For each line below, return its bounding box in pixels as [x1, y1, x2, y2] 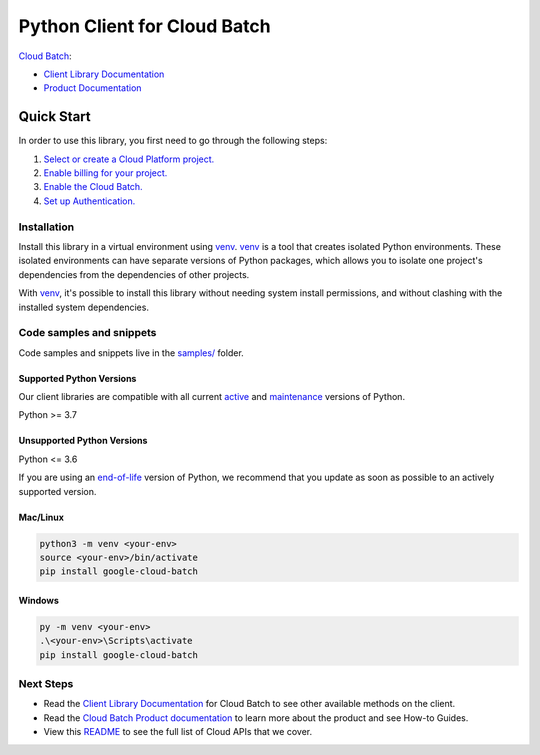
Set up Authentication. [43, 195, 136, 207]
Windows [18, 594, 59, 606]
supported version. [18, 485, 97, 497]
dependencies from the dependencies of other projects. [18, 268, 250, 280]
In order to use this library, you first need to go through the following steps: [18, 135, 328, 147]
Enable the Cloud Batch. [43, 181, 144, 193]
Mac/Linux [18, 511, 65, 523]
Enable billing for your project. [43, 167, 168, 179]
